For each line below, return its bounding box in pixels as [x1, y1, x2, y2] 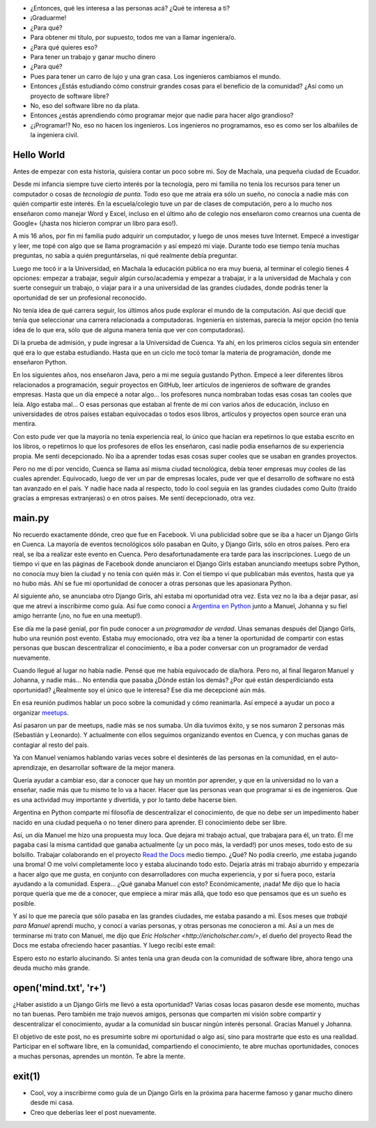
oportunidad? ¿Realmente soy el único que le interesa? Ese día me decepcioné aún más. [13, 686, 267, 694]
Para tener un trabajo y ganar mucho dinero [30, 52, 156, 61]
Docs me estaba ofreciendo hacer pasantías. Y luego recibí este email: [13, 941, 216, 950]
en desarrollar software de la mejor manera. [49, 763, 175, 771]
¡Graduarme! [30, 14, 67, 22]
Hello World [13, 148, 65, 160]
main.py [13, 512, 49, 524]
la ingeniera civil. [30, 131, 79, 139]
